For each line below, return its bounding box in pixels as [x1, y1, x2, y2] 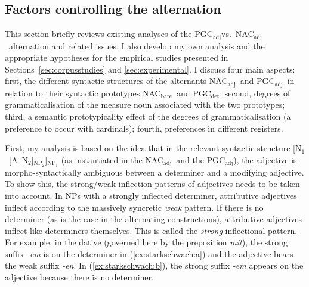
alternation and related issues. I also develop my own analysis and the [8, 39, 265, 52]
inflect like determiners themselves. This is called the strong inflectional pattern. [5, 224, 298, 236]
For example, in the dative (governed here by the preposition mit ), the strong [5, 236, 288, 248]
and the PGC [176, 153, 225, 166]
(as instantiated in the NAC [61, 153, 164, 166]
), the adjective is [233, 153, 297, 166]
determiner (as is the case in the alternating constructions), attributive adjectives [5, 213, 302, 225]
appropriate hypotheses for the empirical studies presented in [5, 51, 228, 64]
